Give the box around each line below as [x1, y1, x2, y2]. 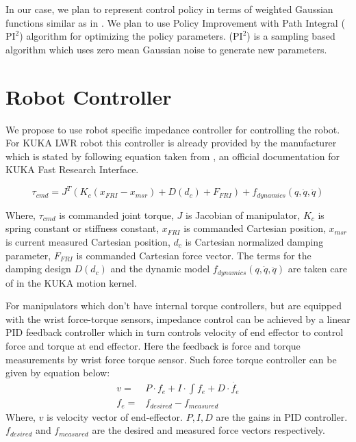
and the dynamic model [110, 261, 210, 276]
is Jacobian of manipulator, [186, 207, 301, 222]
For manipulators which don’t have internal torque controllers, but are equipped [5, 298, 342, 313]
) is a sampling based [246, 29, 335, 43]
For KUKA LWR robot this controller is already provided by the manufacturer [5, 135, 337, 150]
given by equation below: [5, 365, 110, 380]
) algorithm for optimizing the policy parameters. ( [19, 29, 233, 43]
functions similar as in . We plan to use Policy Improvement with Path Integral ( [5, 15, 345, 29]
